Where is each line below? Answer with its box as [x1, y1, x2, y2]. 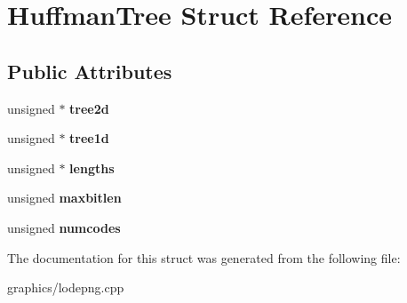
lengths [69, 158, 115, 177]
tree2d [69, 99, 109, 117]
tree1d [69, 129, 109, 148]
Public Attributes [7, 57, 172, 84]
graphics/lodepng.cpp [7, 278, 124, 297]
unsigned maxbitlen [7, 188, 122, 207]
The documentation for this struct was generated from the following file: [7, 248, 401, 267]
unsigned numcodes [7, 218, 121, 236]
